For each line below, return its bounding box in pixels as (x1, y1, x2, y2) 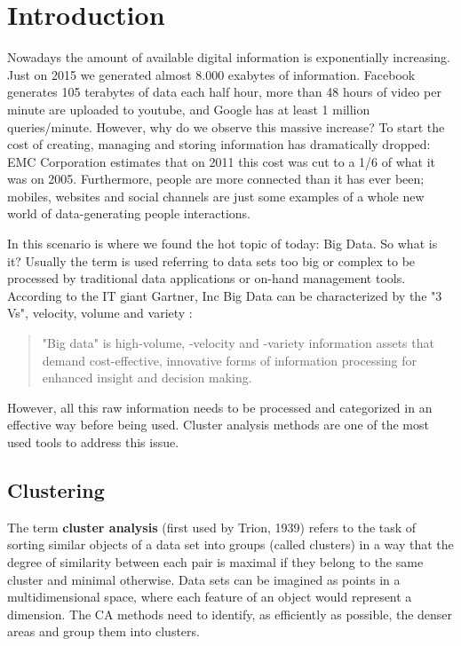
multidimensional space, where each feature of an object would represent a (7, 587, 412, 606)
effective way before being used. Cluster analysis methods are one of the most (7, 415, 429, 434)
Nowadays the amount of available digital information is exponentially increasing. (7, 48, 450, 67)
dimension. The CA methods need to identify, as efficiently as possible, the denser (7, 604, 453, 623)
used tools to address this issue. (7, 433, 179, 451)
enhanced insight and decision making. (42, 368, 252, 387)
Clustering (7, 476, 105, 503)
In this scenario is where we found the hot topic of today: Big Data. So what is (7, 234, 438, 253)
